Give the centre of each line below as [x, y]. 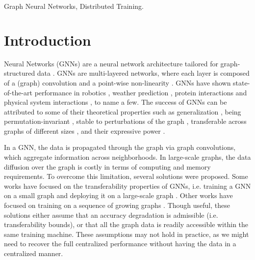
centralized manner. [34, 253]
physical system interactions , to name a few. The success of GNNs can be [115, 102]
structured [20, 73]
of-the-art [18, 92]
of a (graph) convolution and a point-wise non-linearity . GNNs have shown [117, 82]
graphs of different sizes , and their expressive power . [85, 130]
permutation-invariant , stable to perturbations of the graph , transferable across [125, 121]
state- [242, 82]
